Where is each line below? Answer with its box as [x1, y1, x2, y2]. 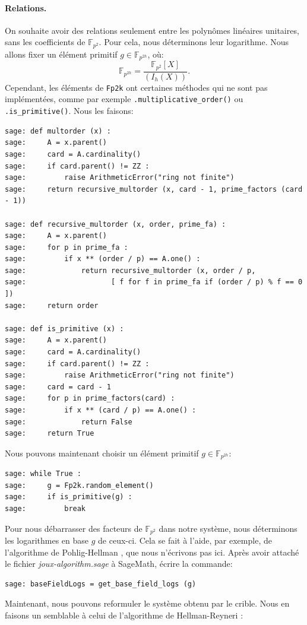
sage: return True [5, 429, 94, 438]
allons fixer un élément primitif [5, 47, 118, 60]
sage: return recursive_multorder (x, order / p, [5, 266, 256, 275]
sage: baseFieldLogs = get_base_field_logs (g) [5, 579, 197, 588]
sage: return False [5, 417, 132, 426]
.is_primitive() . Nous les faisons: [5, 104, 134, 117]
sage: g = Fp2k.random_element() [5, 481, 154, 490]
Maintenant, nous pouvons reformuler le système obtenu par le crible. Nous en [5, 597, 290, 610]
